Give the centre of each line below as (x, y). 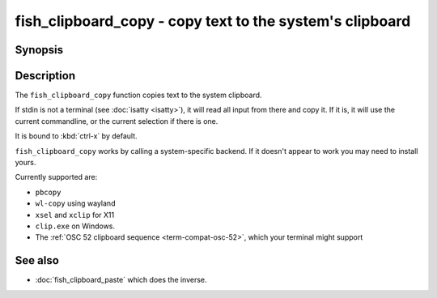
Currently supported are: (56, 177)
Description (45, 76)
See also (37, 260)
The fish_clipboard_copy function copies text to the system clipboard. (138, 95)
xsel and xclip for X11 (75, 215)
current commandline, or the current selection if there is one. (117, 121)
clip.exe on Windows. (75, 226)
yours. (25, 163)
